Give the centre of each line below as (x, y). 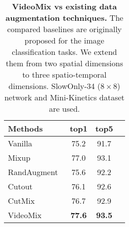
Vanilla (20, 143)
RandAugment (33, 172)
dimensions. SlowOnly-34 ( (55, 86)
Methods (25, 128)
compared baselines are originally (64, 29)
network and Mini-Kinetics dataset (64, 97)
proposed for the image (64, 40)
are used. (64, 109)
